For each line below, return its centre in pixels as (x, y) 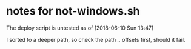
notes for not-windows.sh (73, 11)
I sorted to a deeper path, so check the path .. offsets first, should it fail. (96, 39)
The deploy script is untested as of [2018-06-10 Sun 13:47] (80, 28)
